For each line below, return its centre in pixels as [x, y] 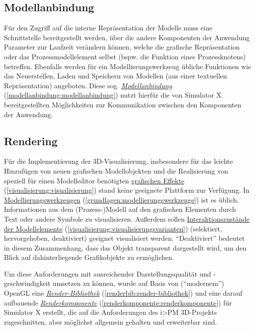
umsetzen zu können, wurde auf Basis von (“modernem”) [138, 283]
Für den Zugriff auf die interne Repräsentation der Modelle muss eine [108, 28]
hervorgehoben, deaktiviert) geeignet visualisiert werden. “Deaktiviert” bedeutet [124, 238]
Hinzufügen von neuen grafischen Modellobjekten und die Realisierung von [116, 170]
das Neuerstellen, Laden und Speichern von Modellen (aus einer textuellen [115, 76]
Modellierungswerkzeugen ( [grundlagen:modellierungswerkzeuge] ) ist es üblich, [121, 199]
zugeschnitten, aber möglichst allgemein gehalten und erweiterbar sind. [111, 321]
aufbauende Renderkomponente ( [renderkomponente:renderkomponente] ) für [118, 302]
